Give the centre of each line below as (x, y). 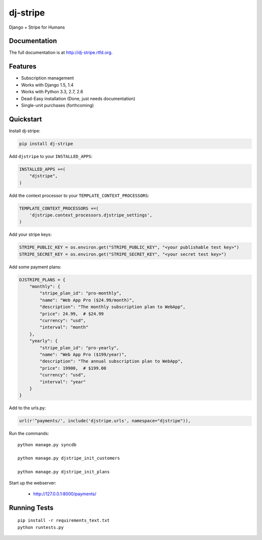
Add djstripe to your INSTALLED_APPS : (51, 156)
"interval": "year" (63, 382)
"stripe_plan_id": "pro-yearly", (79, 348)
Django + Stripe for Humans (37, 27)
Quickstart (25, 119)
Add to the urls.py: (27, 408)
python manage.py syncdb (47, 444)
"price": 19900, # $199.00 (73, 368)
